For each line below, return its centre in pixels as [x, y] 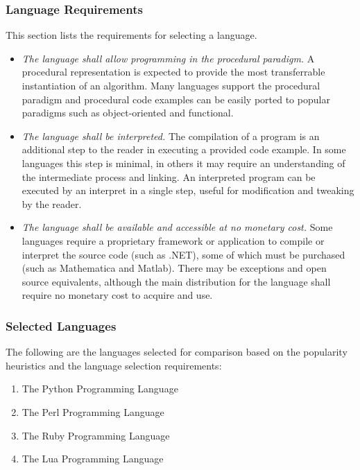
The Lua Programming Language [93, 459]
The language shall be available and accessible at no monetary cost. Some [177, 227]
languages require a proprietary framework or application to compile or [173, 240]
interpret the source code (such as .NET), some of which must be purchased [183, 254]
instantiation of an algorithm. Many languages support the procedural [171, 85]
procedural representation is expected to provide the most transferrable [173, 72]
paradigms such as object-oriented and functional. [128, 113]
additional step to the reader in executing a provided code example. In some [184, 149]
